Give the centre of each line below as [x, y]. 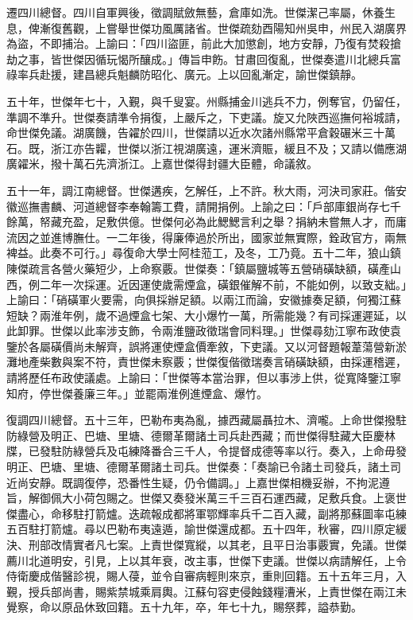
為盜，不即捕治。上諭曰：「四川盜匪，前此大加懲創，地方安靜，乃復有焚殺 [198, 43]
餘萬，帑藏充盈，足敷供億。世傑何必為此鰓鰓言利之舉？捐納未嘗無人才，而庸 [206, 222]
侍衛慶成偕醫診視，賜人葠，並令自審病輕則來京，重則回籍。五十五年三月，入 [206, 576]
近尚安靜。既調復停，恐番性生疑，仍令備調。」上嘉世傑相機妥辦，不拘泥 [193, 482]
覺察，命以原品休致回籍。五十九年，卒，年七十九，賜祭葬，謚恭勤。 [184, 607]
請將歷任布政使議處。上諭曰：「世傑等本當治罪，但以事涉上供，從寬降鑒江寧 [204, 378]
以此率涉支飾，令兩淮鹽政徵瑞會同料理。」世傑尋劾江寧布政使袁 [237, 331]
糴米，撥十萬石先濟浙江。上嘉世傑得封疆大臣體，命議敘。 [167, 164]
